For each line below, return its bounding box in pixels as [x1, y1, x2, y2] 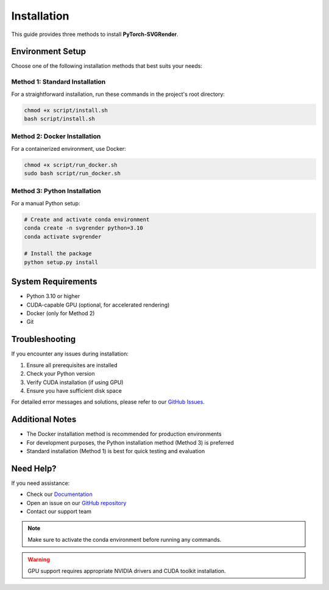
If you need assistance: [11, 479, 70, 487]
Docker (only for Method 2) [26, 310, 95, 317]
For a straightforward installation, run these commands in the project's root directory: [11, 90, 225, 98]
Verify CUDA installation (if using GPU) [26, 379, 124, 386]
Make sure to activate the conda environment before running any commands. [27, 536, 222, 543]
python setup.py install [24, 258, 99, 266]
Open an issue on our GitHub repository [26, 499, 127, 506]
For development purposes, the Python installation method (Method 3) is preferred [26, 439, 234, 446]
